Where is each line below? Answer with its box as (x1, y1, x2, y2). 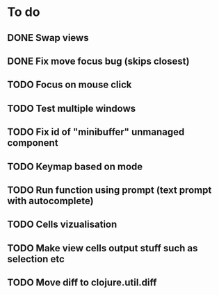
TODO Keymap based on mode (7, 160, 143, 172)
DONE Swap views (7, 32, 89, 44)
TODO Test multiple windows (7, 102, 136, 115)
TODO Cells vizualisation (7, 219, 117, 230)
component (7, 137, 58, 149)
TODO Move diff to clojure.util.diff (7, 277, 157, 289)
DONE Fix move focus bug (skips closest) (7, 55, 190, 67)
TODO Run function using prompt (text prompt (7, 184, 212, 196)
